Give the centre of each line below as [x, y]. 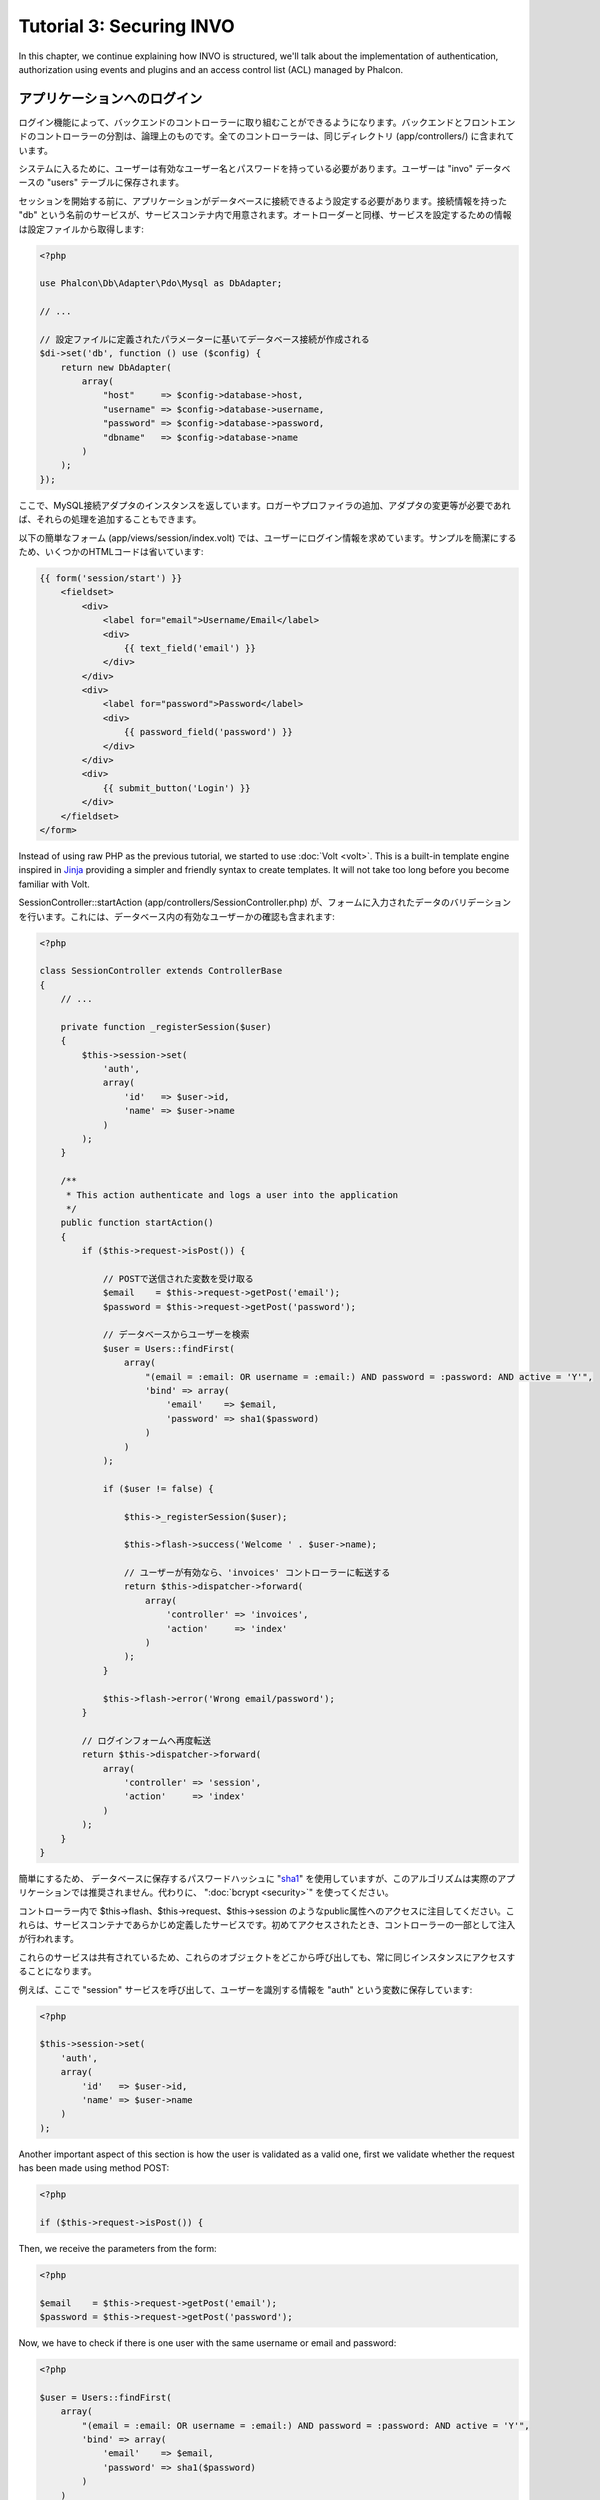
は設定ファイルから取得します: [81, 229]
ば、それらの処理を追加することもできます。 [110, 519]
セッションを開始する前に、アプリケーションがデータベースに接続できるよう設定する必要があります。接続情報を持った [262, 201]
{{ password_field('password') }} [208, 732]
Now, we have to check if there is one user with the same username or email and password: [207, 2343]
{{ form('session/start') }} [111, 578]
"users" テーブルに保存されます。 [115, 182]
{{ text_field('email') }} [190, 648]
